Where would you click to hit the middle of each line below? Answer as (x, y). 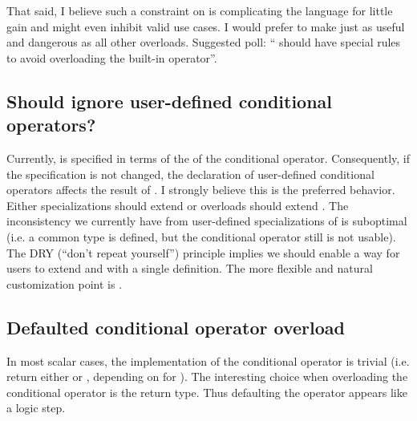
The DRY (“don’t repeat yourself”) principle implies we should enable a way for (203, 252)
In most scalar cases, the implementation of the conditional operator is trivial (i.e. (208, 360)
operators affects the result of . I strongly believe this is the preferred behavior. (201, 190)
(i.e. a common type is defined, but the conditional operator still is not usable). (201, 236)
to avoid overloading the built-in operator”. (112, 57)
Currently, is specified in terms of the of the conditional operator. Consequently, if (208, 158)
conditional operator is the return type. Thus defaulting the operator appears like (207, 392)
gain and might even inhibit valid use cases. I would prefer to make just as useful (206, 26)
